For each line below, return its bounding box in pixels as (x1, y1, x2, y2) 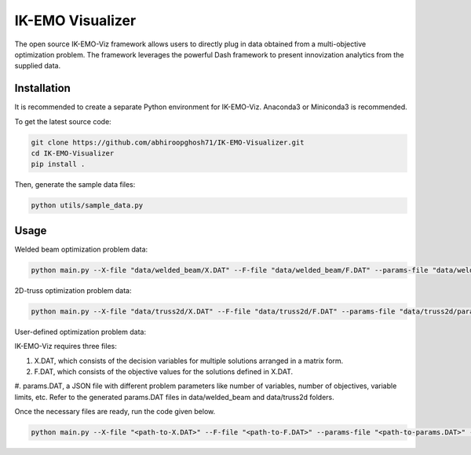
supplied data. (14, 61, 61, 71)
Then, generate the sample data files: (14, 180, 136, 189)
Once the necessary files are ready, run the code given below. (14, 407, 216, 416)
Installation (14, 82, 71, 95)
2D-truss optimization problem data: (14, 285, 132, 295)
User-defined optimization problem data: (14, 327, 147, 336)
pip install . (31, 160, 86, 169)
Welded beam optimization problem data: (14, 244, 148, 254)
